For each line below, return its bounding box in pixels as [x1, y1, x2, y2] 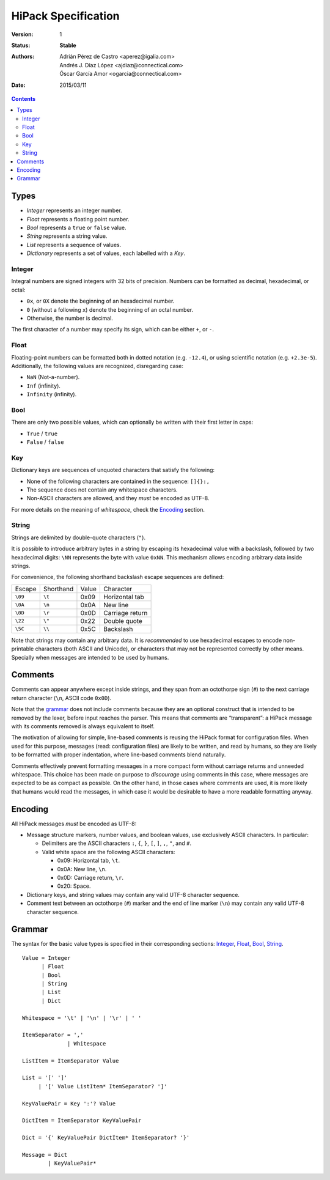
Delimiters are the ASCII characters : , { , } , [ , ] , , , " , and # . [42, 839, 192, 847]
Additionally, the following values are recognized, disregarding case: [11, 362, 183, 369]
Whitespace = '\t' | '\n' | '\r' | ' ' [22, 1014, 142, 1021]
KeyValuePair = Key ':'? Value [22, 1100, 116, 1107]
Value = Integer [22, 954, 71, 961]
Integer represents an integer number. [26, 207, 122, 214]
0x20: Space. [57, 882, 91, 890]
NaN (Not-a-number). [26, 374, 80, 381]
